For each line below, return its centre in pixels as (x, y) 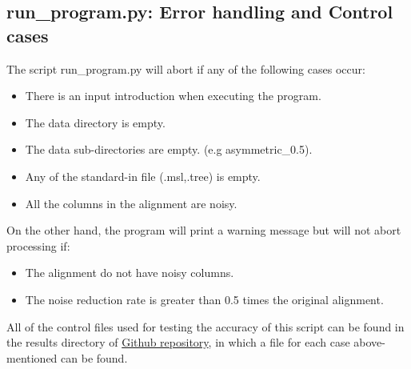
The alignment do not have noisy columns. (130, 273)
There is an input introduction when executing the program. (173, 96)
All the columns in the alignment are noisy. (131, 203)
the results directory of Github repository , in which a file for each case (178, 342)
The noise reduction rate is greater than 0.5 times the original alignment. (204, 299)
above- (369, 342)
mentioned (32, 357)
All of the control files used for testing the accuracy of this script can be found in (205, 326)
